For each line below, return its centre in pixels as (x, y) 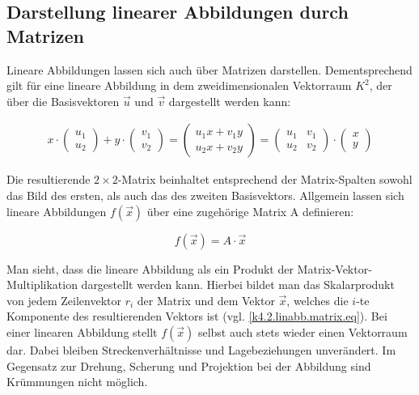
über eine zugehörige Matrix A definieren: (250, 211)
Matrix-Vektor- (334, 268)
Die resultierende (49, 179)
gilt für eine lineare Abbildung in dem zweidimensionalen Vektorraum (179, 85)
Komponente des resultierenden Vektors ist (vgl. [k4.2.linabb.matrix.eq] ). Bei (197, 316)
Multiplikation (42, 285)
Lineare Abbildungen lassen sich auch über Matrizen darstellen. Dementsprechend (209, 69)
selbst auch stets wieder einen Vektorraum (303, 331)
